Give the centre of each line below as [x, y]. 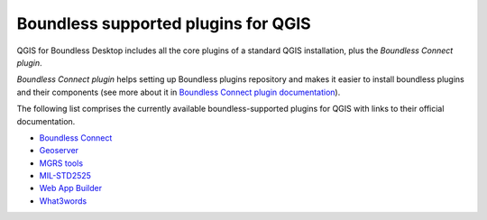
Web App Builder [71, 188]
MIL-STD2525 [65, 176]
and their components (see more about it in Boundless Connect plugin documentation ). [179, 92]
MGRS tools [61, 163]
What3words [63, 201]
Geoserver [59, 151]
